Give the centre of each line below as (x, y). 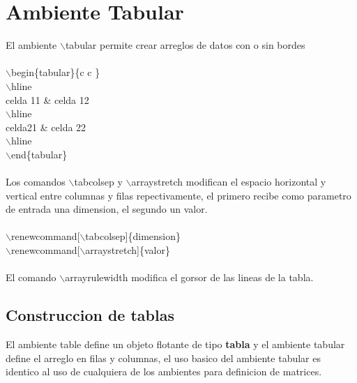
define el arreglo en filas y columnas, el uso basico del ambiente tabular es (163, 358)
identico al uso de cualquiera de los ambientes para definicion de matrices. (164, 371)
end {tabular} (39, 154)
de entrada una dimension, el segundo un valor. (107, 209)
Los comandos (36, 182)
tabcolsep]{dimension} (133, 236)
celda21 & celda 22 (46, 127)
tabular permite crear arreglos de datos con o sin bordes (185, 45)
